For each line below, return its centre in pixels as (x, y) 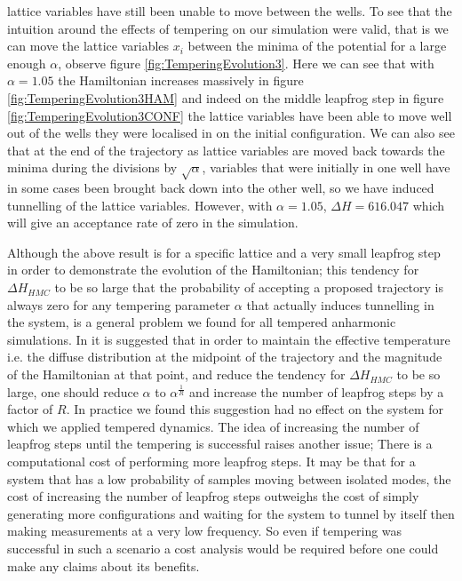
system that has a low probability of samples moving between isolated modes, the (229, 478)
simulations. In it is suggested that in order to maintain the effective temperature (229, 339)
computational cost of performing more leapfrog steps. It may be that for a (211, 462)
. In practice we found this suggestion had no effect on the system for (255, 409)
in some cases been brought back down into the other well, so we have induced (221, 188)
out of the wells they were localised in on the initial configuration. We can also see (231, 133)
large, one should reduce (73, 391)
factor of (30, 409)
